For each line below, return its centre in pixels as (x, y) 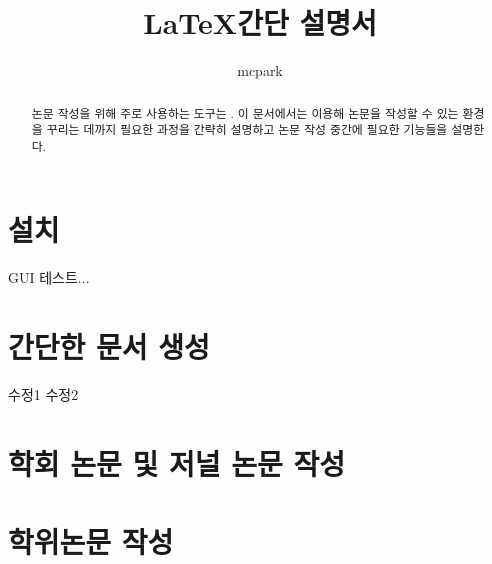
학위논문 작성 (91, 541)
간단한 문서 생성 (109, 346)
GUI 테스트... (49, 277)
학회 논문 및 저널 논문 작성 (176, 462)
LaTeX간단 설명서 (260, 22)
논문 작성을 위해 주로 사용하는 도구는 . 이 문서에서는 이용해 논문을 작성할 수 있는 (245, 112)
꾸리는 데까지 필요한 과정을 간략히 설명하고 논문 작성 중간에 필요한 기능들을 (247, 129)
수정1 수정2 (43, 394)
